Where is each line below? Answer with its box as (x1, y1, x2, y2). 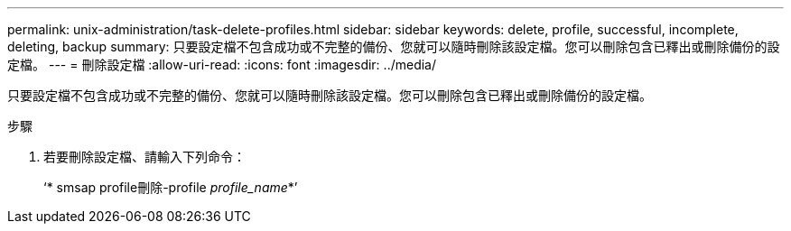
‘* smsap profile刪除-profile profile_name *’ (43, 180, 298, 195)
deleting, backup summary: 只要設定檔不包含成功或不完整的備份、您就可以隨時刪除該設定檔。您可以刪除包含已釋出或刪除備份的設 (7, 39, 780, 54)
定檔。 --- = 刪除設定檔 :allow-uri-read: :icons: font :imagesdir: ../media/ (7, 57, 437, 72)
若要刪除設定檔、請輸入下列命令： (43, 149, 246, 164)
